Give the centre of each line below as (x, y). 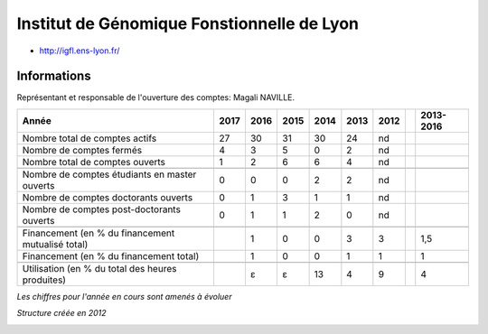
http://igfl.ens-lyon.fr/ (80, 51)
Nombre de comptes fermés (82, 150)
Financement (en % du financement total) (111, 255)
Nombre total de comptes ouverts (94, 162)
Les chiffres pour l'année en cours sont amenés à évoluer (124, 296)
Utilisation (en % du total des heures (99, 268)
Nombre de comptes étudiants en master (109, 174)
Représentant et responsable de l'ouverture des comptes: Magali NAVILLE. (156, 97)
